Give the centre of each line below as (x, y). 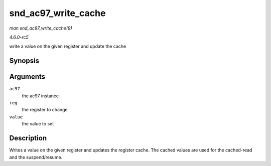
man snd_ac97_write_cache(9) (41, 28)
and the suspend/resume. (36, 157)
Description (28, 138)
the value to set (38, 124)
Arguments (27, 77)
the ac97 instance (40, 96)
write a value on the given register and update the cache (68, 46)
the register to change (45, 110)
